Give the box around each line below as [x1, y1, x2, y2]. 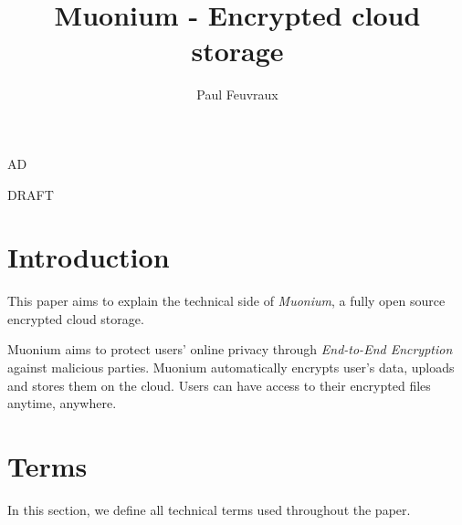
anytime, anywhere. [7, 394, 117, 413]
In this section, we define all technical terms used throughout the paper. [7, 499, 411, 519]
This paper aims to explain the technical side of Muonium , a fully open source [7, 291, 446, 310]
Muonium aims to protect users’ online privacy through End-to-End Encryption [7, 340, 453, 359]
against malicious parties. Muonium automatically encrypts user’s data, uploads [7, 358, 455, 376]
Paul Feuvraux [196, 85, 278, 104]
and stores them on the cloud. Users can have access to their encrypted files [7, 375, 431, 394]
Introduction [7, 238, 170, 276]
